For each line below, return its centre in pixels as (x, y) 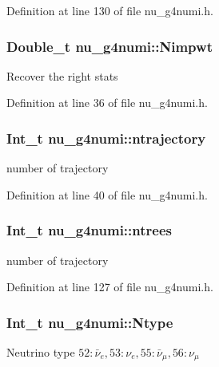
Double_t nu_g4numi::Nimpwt (109, 46)
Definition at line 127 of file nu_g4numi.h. (110, 287)
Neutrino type (41, 352)
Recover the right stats (62, 75)
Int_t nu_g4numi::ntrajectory (106, 138)
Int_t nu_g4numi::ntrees (89, 230)
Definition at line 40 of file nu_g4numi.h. (107, 194)
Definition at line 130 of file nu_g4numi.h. (110, 10)
